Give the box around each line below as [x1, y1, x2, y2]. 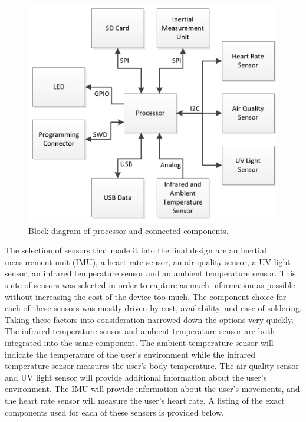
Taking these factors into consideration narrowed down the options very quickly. [5, 313, 294, 325]
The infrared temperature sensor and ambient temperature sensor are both [5, 325, 275, 337]
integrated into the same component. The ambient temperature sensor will [5, 337, 274, 349]
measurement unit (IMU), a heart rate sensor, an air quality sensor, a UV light [5, 255, 291, 268]
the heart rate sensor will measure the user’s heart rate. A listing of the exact [5, 394, 285, 407]
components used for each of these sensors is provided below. [5, 405, 225, 418]
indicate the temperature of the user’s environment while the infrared [5, 348, 256, 360]
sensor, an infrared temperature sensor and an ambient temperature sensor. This [5, 267, 296, 279]
